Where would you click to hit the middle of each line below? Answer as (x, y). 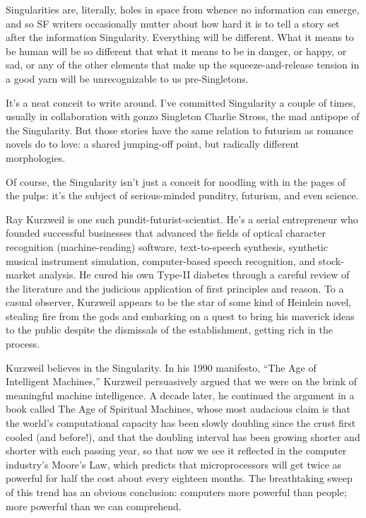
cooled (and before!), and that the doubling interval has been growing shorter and (183, 436)
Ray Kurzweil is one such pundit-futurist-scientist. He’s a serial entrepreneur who (182, 219)
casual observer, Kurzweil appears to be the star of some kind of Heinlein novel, (179, 302)
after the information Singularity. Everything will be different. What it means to (180, 37)
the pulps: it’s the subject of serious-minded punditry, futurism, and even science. (182, 195)
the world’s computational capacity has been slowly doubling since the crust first (181, 423)
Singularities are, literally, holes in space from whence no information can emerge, (183, 9)
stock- (331, 260)
